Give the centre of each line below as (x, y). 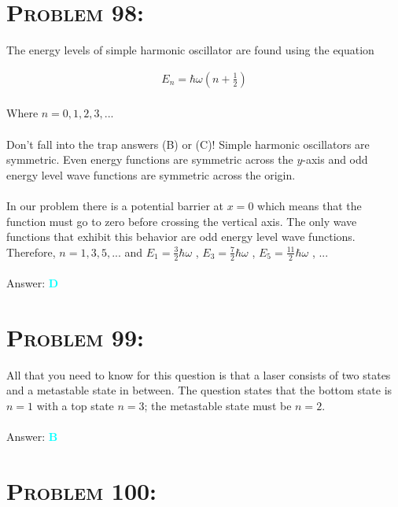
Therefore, (31, 252)
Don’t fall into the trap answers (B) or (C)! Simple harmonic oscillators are (188, 144)
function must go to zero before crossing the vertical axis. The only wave (182, 221)
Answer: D (33, 283)
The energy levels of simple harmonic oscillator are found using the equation (190, 50)
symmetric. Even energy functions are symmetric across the (150, 159)
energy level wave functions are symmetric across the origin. (151, 174)
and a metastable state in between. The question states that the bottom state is (199, 390)
